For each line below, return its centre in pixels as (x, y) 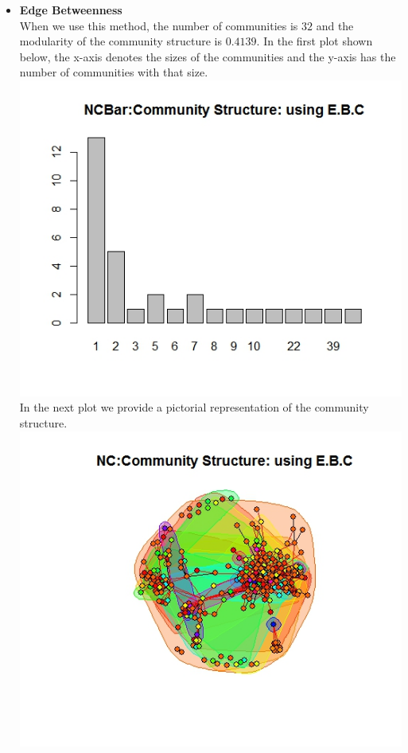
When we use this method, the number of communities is (159, 25)
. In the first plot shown (315, 41)
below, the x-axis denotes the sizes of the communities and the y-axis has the (208, 56)
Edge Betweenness (71, 10)
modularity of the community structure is (121, 41)
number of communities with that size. (114, 72)
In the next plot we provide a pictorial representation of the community (194, 407)
